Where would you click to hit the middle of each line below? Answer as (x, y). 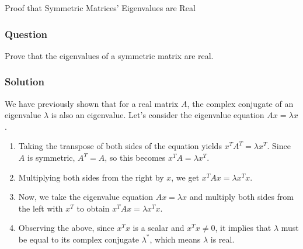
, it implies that (243, 228)
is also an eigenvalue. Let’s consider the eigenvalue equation (158, 115)
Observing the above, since (66, 228)
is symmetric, (51, 157)
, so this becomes (135, 157)
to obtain (93, 208)
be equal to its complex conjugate (79, 239)
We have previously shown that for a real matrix (92, 103)
